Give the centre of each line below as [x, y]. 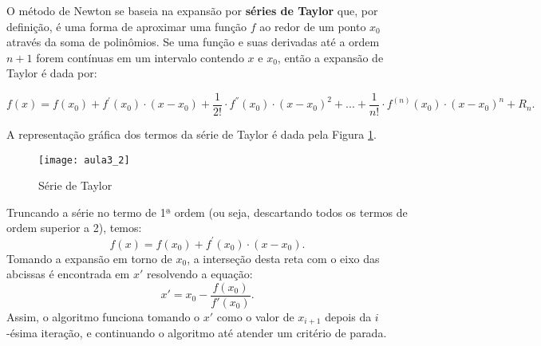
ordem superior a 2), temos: [74, 228]
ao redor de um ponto [313, 26]
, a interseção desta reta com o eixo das [283, 258]
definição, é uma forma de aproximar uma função [127, 26]
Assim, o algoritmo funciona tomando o [103, 316]
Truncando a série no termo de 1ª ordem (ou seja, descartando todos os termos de [207, 212]
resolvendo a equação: [199, 274]
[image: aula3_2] [84, 160]
